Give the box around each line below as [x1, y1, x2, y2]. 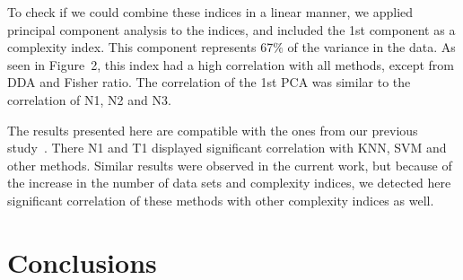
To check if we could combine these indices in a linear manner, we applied [7, 3, 414, 21]
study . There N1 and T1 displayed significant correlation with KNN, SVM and [7, 138, 447, 157]
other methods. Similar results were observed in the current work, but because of [7, 155, 452, 174]
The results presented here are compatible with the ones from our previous [7, 120, 418, 139]
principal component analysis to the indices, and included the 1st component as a [7, 20, 456, 39]
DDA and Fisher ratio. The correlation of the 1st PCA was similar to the [7, 73, 411, 92]
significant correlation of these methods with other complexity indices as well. [7, 190, 434, 209]
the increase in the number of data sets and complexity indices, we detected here [7, 173, 451, 192]
